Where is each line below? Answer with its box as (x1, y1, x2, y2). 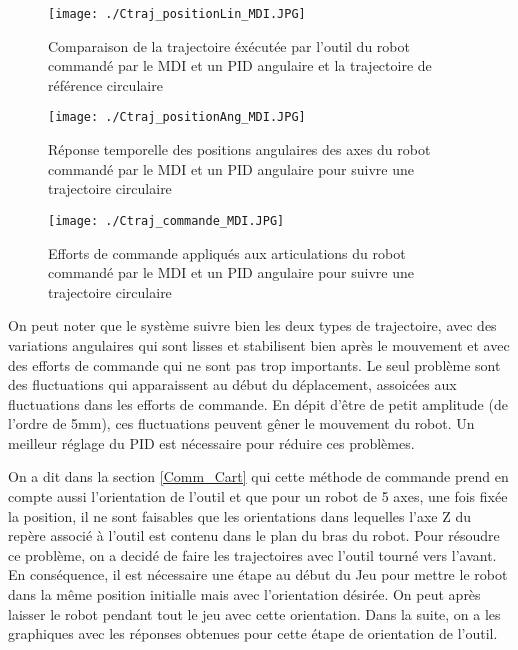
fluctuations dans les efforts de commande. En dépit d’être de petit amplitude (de (8, 393, 508, 414)
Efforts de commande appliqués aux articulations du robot (48, 242, 406, 263)
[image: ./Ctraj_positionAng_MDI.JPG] (48, 110, 306, 125)
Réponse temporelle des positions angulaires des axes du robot (48, 139, 431, 160)
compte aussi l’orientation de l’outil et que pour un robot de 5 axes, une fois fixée (8, 486, 508, 507)
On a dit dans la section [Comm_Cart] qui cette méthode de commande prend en (8, 466, 509, 487)
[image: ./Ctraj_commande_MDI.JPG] (48, 213, 285, 228)
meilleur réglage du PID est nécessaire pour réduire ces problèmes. (8, 432, 415, 453)
